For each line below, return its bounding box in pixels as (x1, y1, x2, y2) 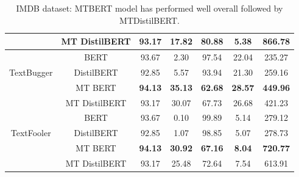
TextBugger (9, 65, 53, 78)
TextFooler (10, 126, 51, 139)
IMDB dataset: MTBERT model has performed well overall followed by (16, 2, 283, 14)
